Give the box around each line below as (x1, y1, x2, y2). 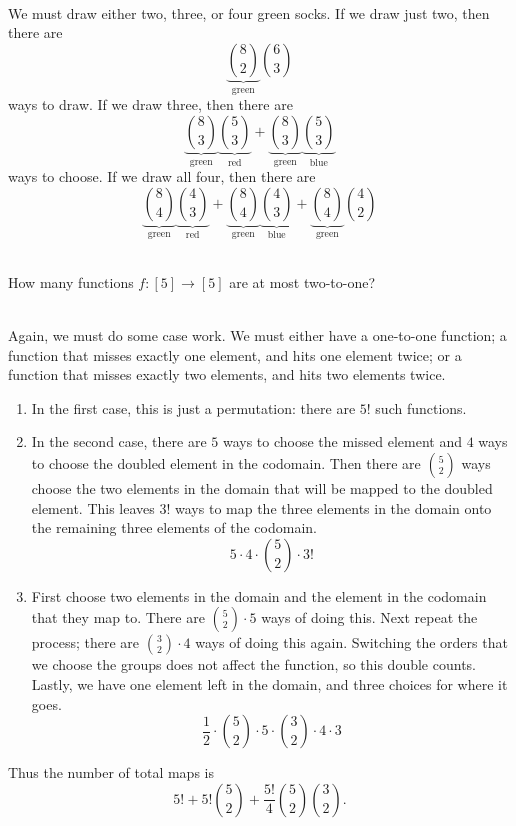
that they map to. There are (31, 607, 205, 628)
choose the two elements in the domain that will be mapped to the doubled (31, 478, 493, 499)
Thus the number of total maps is (8, 762, 214, 783)
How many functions (8, 271, 134, 292)
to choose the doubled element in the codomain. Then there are (31, 453, 421, 474)
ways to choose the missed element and (222, 431, 462, 452)
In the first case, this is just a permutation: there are (31, 397, 356, 418)
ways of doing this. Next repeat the (261, 607, 478, 628)
